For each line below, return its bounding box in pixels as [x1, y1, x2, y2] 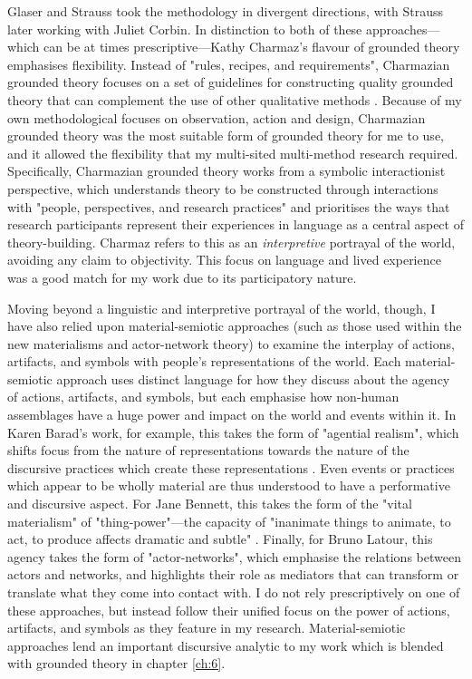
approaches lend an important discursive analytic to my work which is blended [7, 635, 444, 655]
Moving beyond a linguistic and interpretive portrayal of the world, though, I [7, 298, 436, 317]
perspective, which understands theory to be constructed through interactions [7, 179, 438, 198]
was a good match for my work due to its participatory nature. [7, 267, 357, 286]
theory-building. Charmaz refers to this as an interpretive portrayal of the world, [7, 232, 456, 251]
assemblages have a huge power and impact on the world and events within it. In [7, 405, 457, 424]
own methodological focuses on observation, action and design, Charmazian [7, 108, 426, 127]
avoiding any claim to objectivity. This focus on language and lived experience [7, 250, 441, 269]
